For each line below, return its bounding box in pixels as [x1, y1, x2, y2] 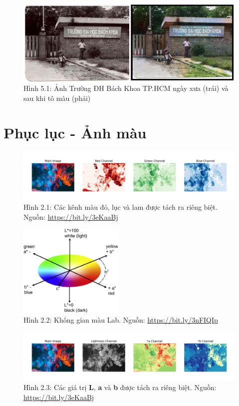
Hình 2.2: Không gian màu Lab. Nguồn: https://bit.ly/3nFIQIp [23, 314, 218, 325]
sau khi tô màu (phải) [23, 92, 91, 103]
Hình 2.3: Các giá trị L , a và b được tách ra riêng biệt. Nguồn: [23, 382, 217, 392]
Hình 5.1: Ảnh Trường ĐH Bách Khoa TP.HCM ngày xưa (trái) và [23, 83, 229, 93]
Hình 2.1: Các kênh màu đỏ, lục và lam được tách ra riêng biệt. [23, 201, 218, 212]
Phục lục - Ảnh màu [3, 122, 147, 142]
